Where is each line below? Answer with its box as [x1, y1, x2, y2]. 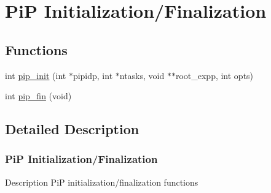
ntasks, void [119, 69, 165, 81]
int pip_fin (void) [5, 89, 72, 102]
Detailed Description [5, 119, 139, 138]
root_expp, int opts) [175, 69, 254, 81]
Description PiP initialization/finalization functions [5, 175, 198, 188]
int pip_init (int [5, 69, 66, 81]
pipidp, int [73, 69, 113, 81]
